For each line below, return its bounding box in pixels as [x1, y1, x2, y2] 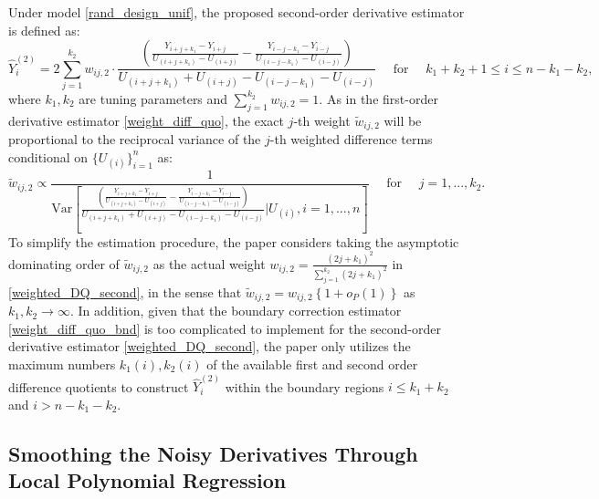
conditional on [8, 147, 89, 166]
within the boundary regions [225, 377, 384, 396]
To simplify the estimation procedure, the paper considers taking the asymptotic [8, 232, 459, 251]
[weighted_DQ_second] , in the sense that [8, 282, 242, 301]
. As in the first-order [319, 88, 438, 108]
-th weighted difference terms [269, 130, 433, 149]
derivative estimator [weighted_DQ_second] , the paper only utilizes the [8, 337, 411, 356]
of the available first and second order [206, 354, 418, 373]
